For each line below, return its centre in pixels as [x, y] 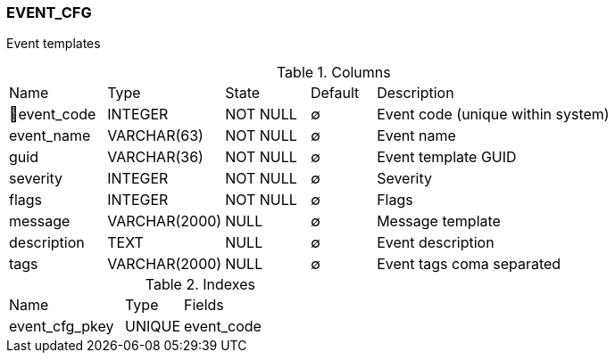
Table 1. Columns [333, 73]
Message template [439, 221]
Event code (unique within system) [493, 115]
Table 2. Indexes [200, 285]
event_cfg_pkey [62, 327]
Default [335, 93]
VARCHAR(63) [155, 136]
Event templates [54, 44]
